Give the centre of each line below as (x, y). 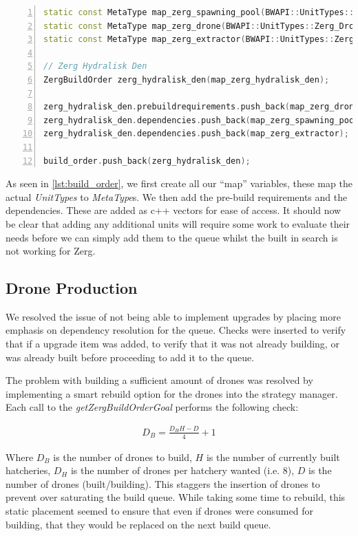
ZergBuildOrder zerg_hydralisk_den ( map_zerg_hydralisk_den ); (187, 79)
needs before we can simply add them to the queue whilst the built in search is (172, 237)
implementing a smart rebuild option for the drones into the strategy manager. (172, 393)
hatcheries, (28, 470)
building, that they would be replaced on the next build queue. (138, 524)
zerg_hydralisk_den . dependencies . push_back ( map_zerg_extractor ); (196, 134)
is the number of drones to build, (123, 457)
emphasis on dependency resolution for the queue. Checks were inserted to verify (176, 330)
